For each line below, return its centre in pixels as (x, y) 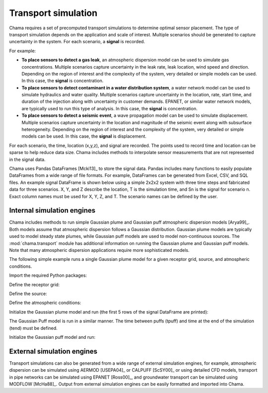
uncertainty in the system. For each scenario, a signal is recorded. (77, 42)
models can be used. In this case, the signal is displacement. (84, 136)
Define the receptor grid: (34, 284)
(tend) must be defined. (33, 328)
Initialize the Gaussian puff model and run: (52, 337)
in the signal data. (27, 159)
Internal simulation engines (52, 210)
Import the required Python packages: (48, 275)
